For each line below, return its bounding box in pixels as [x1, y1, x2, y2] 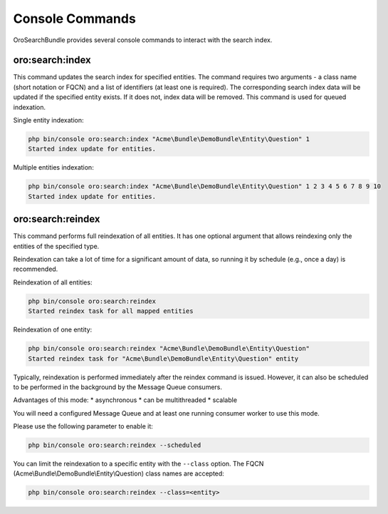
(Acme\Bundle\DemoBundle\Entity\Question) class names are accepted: [13, 469, 224, 478]
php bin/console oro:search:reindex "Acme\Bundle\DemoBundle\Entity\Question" [28, 344, 310, 353]
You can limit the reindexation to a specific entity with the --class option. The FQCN [13, 460, 264, 468]
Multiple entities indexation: [13, 163, 94, 172]
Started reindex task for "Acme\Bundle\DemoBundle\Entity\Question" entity [28, 354, 299, 363]
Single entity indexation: [13, 116, 85, 125]
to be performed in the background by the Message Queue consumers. [13, 382, 223, 391]
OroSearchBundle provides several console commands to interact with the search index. [13, 36, 273, 44]
